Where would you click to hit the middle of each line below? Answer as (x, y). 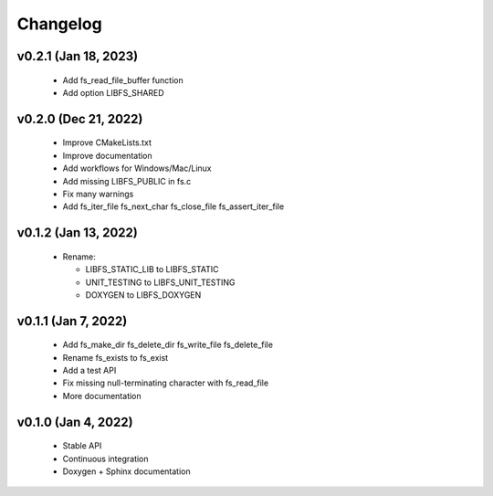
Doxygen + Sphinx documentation (126, 471)
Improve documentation (107, 155)
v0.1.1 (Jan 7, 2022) (72, 321)
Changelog (59, 24)
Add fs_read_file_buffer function (123, 80)
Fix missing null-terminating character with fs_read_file (166, 383)
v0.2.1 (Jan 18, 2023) (78, 56)
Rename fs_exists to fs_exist (115, 357)
